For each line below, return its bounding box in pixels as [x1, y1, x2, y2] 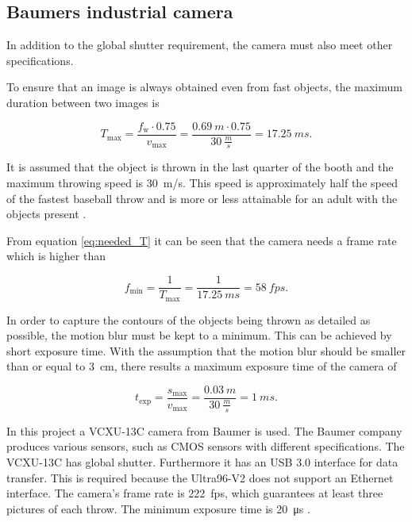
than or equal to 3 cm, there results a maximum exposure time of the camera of [6, 358, 397, 374]
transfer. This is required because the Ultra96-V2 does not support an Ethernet [6, 469, 394, 486]
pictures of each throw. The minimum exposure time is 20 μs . [6, 500, 310, 516]
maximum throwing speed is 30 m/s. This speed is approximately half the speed [6, 175, 398, 191]
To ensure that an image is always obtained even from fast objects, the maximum [6, 79, 402, 95]
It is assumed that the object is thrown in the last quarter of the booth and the [6, 159, 394, 175]
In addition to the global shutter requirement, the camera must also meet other [6, 36, 393, 53]
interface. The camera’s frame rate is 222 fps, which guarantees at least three [6, 485, 383, 501]
